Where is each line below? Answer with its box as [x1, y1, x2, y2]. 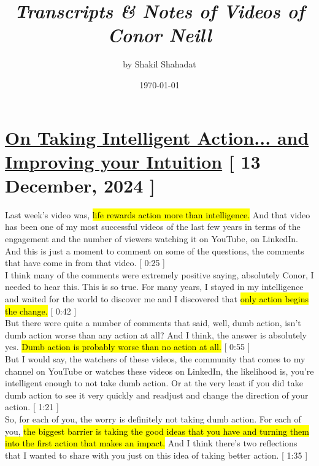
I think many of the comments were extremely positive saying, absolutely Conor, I [5, 268, 314, 281]
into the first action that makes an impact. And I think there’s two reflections [5, 437, 298, 449]
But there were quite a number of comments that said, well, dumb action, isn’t [5, 316, 301, 329]
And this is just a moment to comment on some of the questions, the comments [5, 244, 304, 257]
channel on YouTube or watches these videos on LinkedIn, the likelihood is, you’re [5, 364, 314, 377]
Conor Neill [107, 22, 212, 48]
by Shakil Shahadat [123, 58, 196, 71]
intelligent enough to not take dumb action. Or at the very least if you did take [5, 376, 303, 389]
